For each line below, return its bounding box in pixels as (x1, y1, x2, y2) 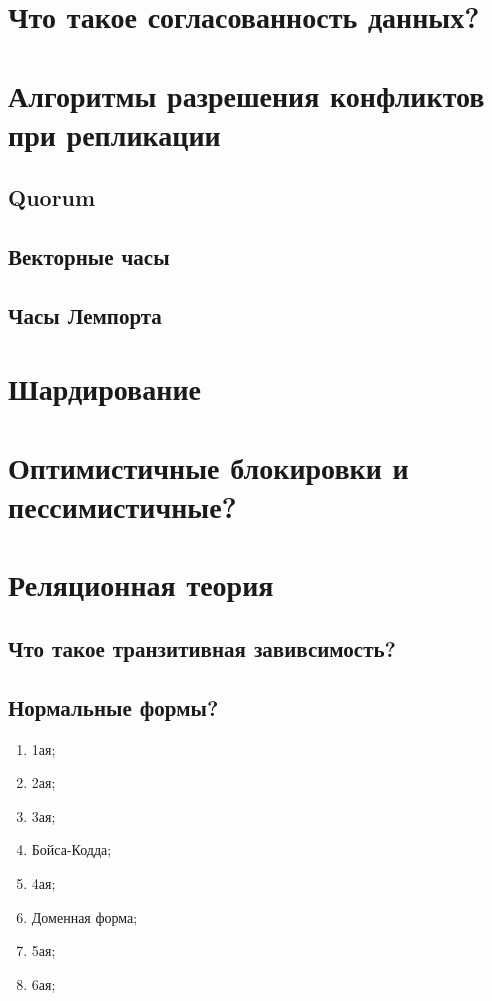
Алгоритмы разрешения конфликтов (8, 74, 485, 115)
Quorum (8, 182, 96, 213)
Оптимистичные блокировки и (8, 446, 409, 487)
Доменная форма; (31, 906, 138, 927)
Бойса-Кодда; (31, 839, 112, 860)
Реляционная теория (8, 564, 274, 605)
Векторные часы (8, 241, 170, 272)
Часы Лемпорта (8, 299, 162, 330)
